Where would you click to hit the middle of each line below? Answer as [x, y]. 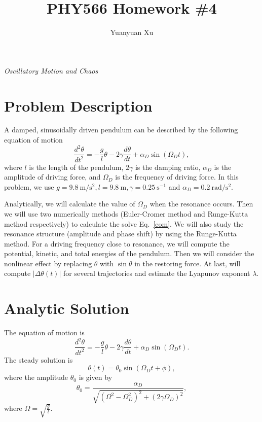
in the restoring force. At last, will [188, 263]
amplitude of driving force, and [52, 177]
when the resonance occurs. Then [201, 204]
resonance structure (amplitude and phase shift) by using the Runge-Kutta [120, 234]
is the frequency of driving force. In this [177, 177]
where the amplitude [36, 377]
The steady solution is [39, 359]
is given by [96, 377]
